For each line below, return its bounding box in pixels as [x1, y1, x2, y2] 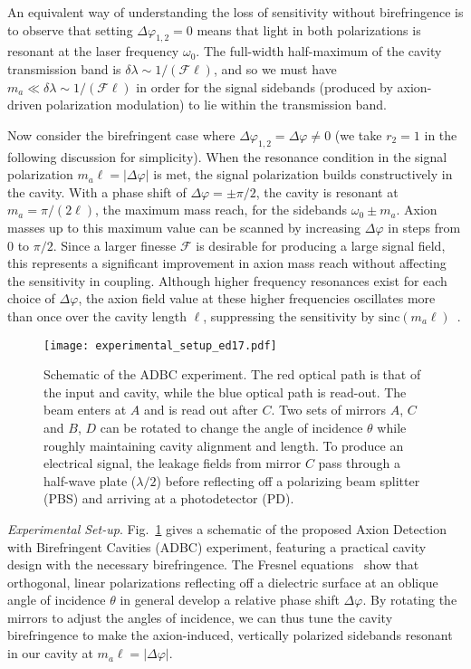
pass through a [318, 454, 400, 473]
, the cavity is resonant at [255, 182, 399, 201]
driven [7, 95, 43, 114]
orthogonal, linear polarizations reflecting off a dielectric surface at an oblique [7, 572, 438, 591]
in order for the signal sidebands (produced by [136, 77, 393, 96]
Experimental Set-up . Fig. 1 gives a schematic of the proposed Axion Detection [7, 519, 447, 538]
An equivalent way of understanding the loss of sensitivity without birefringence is [7, 3, 464, 21]
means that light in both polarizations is [197, 20, 421, 39]
